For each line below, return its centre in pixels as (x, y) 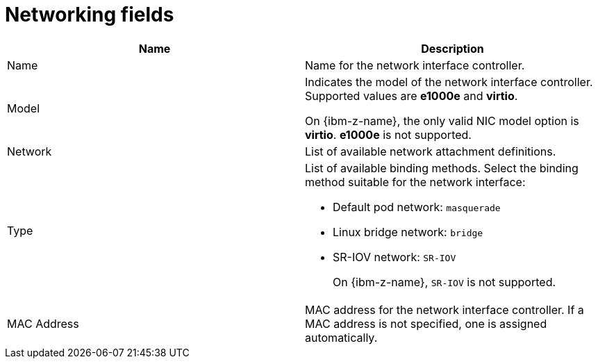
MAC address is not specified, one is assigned (426, 323)
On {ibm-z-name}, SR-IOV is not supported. (445, 282)
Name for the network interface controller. (415, 65)
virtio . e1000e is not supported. (388, 134)
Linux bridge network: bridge (408, 232)
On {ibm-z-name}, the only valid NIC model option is (442, 121)
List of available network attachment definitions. (431, 151)
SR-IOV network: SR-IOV (394, 257)
